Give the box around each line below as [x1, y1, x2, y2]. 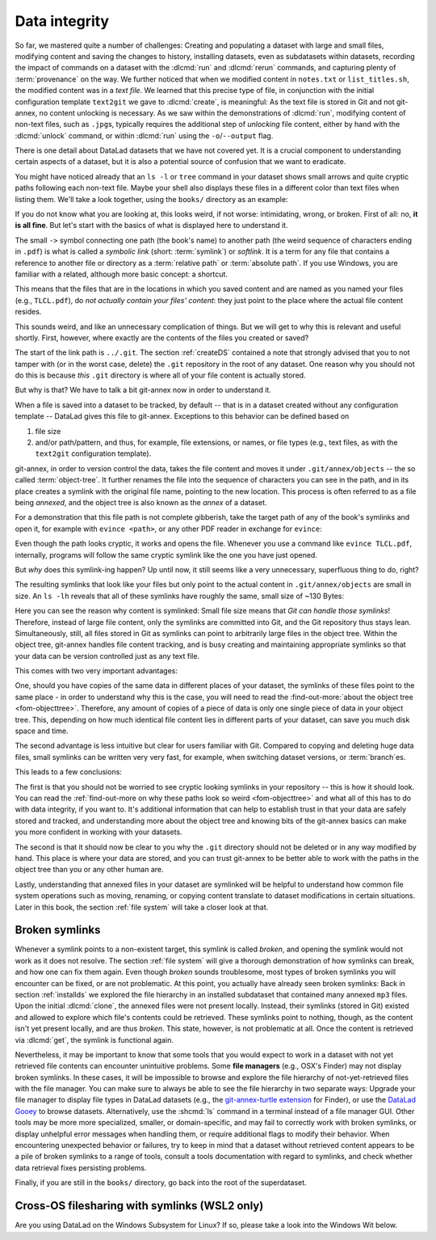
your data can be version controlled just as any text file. [15, 651, 200, 660]
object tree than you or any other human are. [15, 865, 164, 875]
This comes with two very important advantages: [15, 666, 178, 676]
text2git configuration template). [35, 449, 152, 458]
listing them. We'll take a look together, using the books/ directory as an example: [15, 194, 288, 204]
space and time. [15, 726, 69, 736]
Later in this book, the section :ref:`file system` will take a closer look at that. [15, 902, 269, 912]
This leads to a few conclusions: [15, 767, 123, 777]
